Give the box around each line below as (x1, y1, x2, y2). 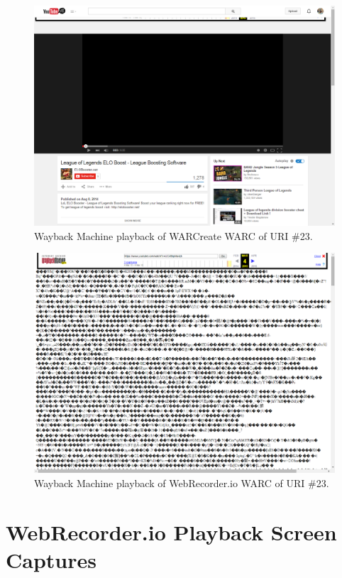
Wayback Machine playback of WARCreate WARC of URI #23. (34, 228, 313, 243)
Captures (6, 545, 96, 574)
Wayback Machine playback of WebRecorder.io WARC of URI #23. (34, 476, 329, 491)
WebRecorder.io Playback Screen (6, 517, 337, 546)
